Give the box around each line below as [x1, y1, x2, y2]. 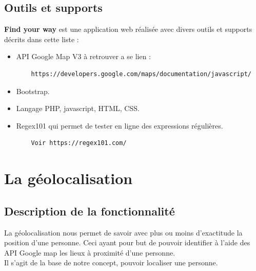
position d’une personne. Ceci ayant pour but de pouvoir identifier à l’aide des [4, 237, 250, 248]
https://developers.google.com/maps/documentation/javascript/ [31, 70, 251, 78]
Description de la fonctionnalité [4, 203, 175, 219]
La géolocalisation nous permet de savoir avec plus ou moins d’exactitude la [4, 227, 243, 238]
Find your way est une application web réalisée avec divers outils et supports [4, 24, 252, 34]
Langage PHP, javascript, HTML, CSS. [16, 103, 140, 114]
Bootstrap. [16, 85, 50, 96]
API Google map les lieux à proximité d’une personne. [4, 247, 175, 258]
